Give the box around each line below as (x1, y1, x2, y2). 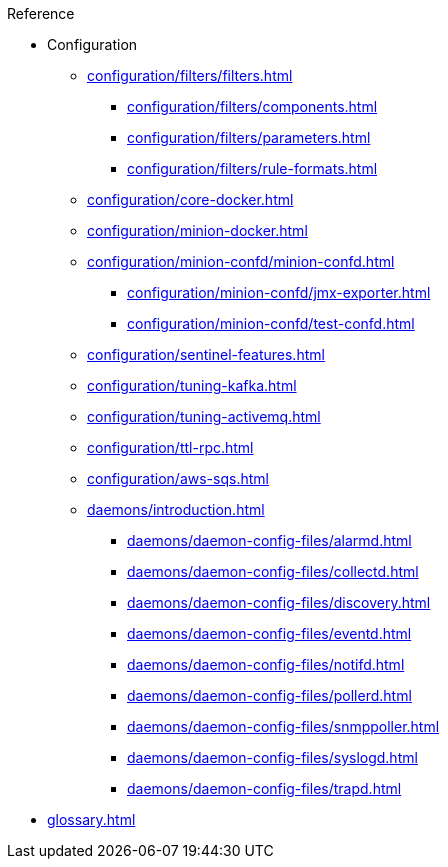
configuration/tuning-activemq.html (87, 408, 321, 425)
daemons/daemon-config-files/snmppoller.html (127, 718, 440, 735)
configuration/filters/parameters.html (127, 129, 371, 146)
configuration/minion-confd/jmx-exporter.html (127, 284, 431, 301)
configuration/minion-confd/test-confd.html (127, 315, 415, 332)
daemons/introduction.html (87, 501, 265, 518)
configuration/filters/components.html (127, 98, 378, 115)
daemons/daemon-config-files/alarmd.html (127, 532, 412, 549)
